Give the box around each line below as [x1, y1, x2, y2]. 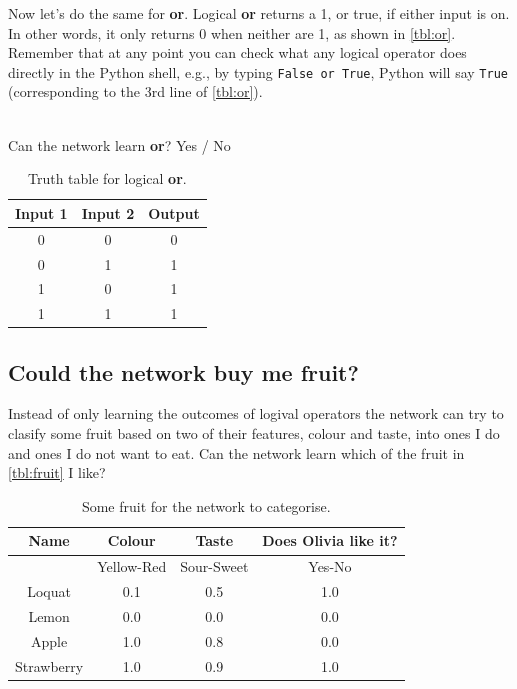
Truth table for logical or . [28, 168, 187, 189]
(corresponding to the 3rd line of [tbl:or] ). [8, 81, 263, 102]
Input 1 [15, 202, 68, 223]
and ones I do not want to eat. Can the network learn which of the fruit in [8, 442, 465, 463]
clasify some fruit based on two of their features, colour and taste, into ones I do [8, 423, 500, 444]
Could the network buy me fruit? [8, 356, 359, 387]
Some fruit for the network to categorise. [81, 495, 331, 516]
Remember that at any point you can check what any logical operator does [8, 42, 467, 63]
